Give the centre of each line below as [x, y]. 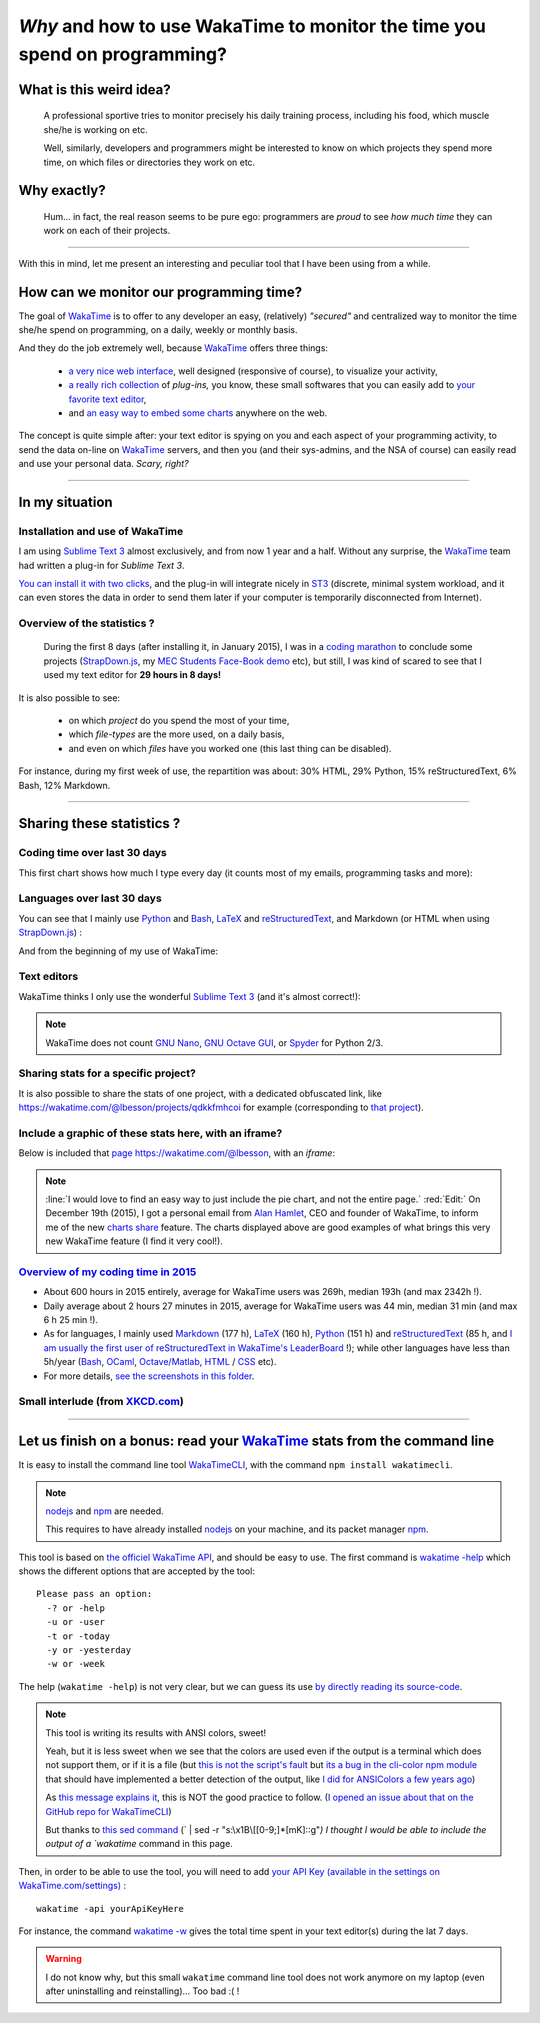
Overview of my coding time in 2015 [107, 1272]
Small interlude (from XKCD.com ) [101, 1402]
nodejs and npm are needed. [104, 1511]
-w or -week [75, 1664]
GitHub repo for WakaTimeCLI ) [108, 1811]
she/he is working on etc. [96, 129]
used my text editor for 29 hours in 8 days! [132, 675]
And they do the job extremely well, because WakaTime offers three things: [173, 348]
